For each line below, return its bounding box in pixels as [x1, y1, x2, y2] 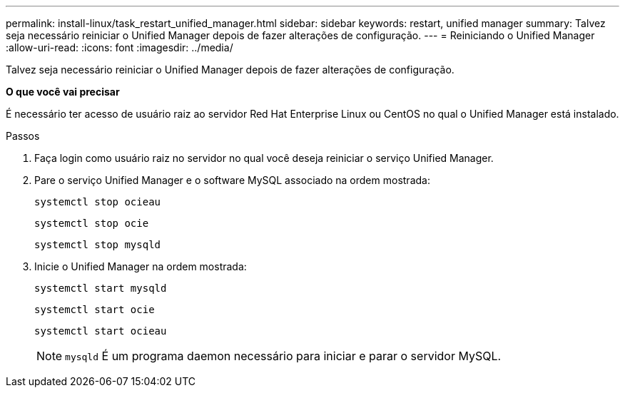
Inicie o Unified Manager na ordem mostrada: [34, 260, 247, 272]
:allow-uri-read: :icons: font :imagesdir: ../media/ [6, 41, 233, 53]
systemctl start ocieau [34, 325, 167, 337]
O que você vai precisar [6, 86, 120, 98]
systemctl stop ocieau [34, 196, 161, 208]
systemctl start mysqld [34, 282, 167, 294]
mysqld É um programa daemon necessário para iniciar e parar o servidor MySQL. [65, 349, 502, 363]
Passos [6, 130, 40, 142]
